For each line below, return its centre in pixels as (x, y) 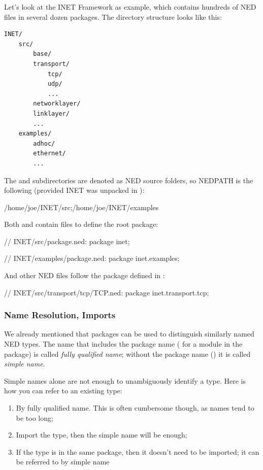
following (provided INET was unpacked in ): (74, 190)
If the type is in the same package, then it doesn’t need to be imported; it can (138, 451)
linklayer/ (51, 113)
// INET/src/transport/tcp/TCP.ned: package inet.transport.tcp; (107, 292)
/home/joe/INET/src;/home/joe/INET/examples (81, 207)
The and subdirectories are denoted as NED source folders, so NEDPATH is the (129, 180)
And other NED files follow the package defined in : (85, 275)
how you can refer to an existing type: (63, 391)
